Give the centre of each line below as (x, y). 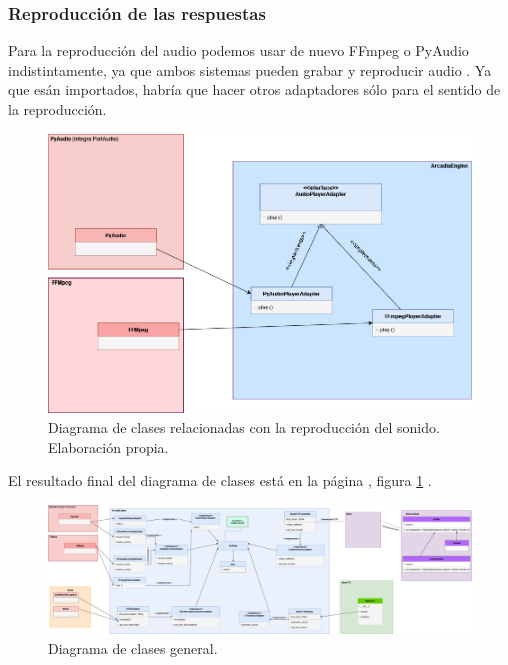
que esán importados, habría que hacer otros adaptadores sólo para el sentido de (254, 89)
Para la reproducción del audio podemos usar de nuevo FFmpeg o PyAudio (238, 50)
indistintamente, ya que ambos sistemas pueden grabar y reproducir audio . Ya (250, 69)
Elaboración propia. (108, 446)
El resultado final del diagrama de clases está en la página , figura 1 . (220, 480)
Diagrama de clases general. (133, 647)
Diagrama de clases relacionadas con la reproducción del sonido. (244, 427)
